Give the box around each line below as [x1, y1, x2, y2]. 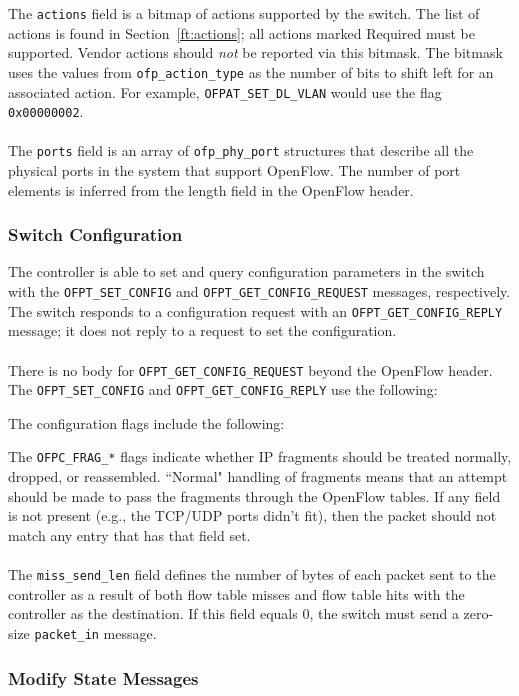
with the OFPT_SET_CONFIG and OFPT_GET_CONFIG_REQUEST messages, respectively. [8, 281, 511, 302]
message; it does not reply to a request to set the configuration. [8, 320, 397, 341]
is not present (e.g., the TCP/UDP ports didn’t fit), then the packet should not [8, 505, 497, 526]
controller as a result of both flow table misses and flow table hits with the [8, 583, 465, 604]
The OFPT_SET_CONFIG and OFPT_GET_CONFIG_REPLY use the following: [8, 379, 438, 400]
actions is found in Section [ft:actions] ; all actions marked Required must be [8, 22, 475, 43]
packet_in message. [34, 622, 157, 643]
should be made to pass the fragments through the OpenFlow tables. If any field [8, 485, 501, 506]
